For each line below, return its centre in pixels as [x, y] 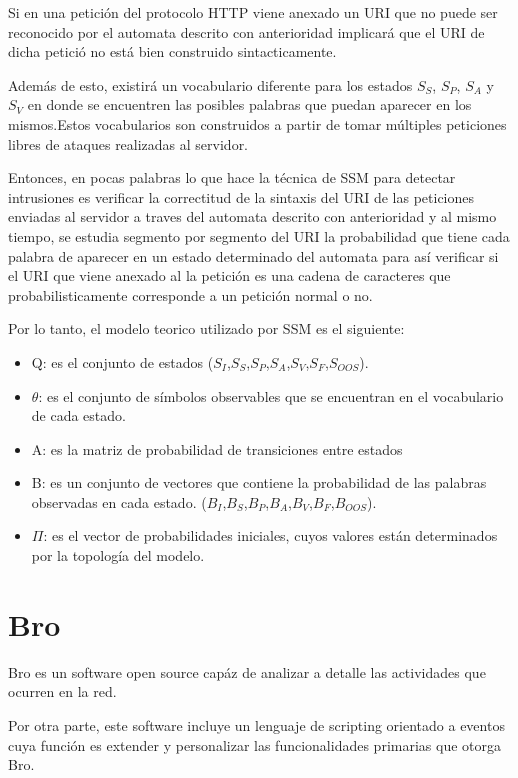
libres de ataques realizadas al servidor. [128, 143]
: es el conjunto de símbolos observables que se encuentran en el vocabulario [271, 395]
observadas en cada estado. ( [119, 501]
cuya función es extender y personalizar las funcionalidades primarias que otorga [254, 744]
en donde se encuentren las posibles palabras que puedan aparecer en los [249, 104]
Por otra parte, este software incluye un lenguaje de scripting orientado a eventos [256, 724]
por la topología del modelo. [118, 555]
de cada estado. [78, 415]
